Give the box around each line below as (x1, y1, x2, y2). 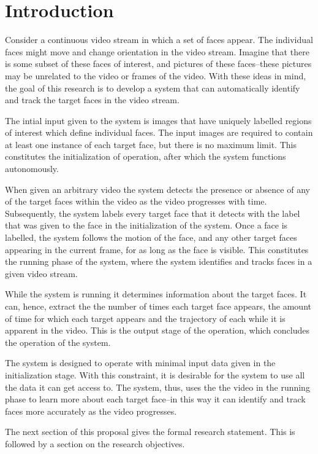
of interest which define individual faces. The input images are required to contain (5, 126, 313, 139)
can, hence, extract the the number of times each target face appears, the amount (5, 300, 311, 312)
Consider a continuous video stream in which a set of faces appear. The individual (5, 33, 313, 46)
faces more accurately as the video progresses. (5, 404, 177, 417)
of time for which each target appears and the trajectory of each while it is (5, 311, 286, 324)
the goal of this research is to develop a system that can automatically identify (5, 81, 300, 94)
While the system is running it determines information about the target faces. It (5, 288, 307, 300)
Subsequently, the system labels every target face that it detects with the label (5, 206, 300, 219)
